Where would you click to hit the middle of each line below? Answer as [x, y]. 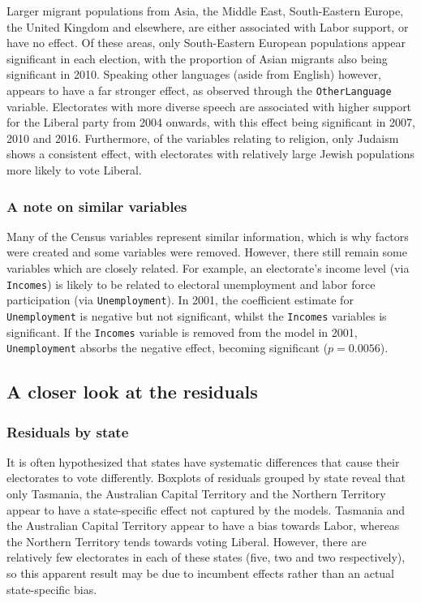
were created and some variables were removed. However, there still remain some [207, 252]
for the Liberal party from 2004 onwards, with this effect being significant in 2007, [211, 122]
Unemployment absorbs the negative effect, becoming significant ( [168, 348]
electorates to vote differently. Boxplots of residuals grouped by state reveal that [206, 478]
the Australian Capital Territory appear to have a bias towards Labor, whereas [203, 525]
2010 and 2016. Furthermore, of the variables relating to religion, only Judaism [203, 138]
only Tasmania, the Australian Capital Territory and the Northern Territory [196, 494]
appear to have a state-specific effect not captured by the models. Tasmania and [206, 509]
